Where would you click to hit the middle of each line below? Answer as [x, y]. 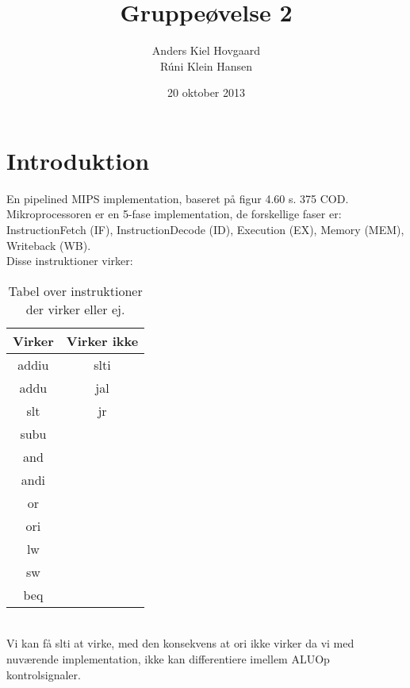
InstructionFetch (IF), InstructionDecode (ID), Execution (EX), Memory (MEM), [205, 230]
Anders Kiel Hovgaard [206, 50]
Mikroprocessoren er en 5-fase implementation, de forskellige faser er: [174, 214]
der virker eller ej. [75, 309]
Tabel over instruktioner [75, 290]
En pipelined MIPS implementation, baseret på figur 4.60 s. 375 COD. [178, 198]
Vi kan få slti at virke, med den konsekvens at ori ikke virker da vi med [180, 643]
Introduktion [78, 160]
